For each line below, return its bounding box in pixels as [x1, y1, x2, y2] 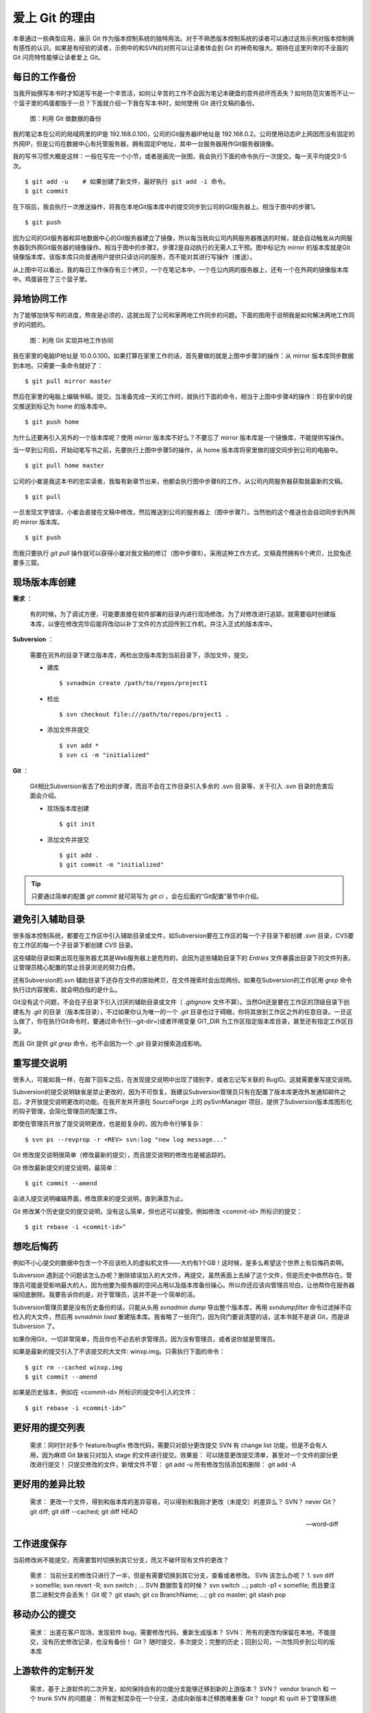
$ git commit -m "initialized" [59, 861, 164, 869]
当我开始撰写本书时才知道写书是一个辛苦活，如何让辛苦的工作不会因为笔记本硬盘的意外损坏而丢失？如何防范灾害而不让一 [12, 89, 355, 97]
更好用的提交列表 [12, 1422, 85, 1433]
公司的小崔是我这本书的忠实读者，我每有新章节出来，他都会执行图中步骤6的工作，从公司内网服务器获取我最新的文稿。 [12, 477, 347, 485]
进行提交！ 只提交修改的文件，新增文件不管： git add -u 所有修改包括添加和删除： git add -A [35, 1460, 296, 1468]
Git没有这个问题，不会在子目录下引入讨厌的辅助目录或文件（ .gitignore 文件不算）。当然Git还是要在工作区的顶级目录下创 [12, 998, 350, 1007]
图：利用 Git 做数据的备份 [29, 114, 102, 123]
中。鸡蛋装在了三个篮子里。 [12, 275, 91, 284]
